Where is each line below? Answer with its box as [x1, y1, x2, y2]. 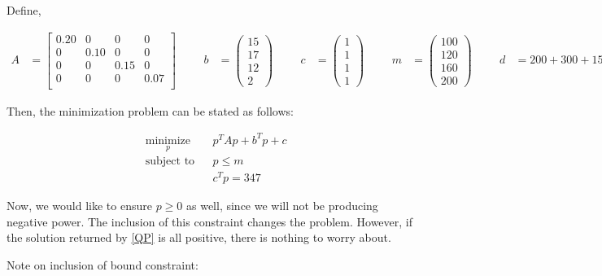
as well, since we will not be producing [186, 197, 378, 214]
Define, [7, 2, 41, 18]
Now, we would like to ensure [7, 197, 152, 214]
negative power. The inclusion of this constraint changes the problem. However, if [7, 212, 412, 230]
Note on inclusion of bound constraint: [7, 256, 198, 274]
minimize [145, 134, 190, 147]
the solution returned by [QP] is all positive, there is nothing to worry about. [7, 229, 391, 246]
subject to [145, 156, 195, 168]
